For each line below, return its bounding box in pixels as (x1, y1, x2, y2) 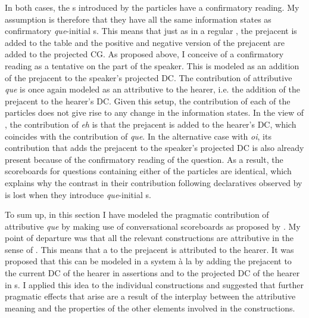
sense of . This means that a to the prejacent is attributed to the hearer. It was (5, 243, 294, 255)
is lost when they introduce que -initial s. (5, 188, 151, 200)
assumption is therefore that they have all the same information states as (5, 13, 271, 25)
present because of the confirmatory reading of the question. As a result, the (5, 153, 283, 165)
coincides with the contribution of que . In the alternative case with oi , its (5, 129, 271, 142)
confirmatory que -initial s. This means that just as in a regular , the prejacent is (5, 24, 297, 37)
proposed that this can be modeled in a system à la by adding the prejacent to (5, 255, 292, 267)
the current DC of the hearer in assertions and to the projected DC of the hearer (5, 267, 300, 279)
